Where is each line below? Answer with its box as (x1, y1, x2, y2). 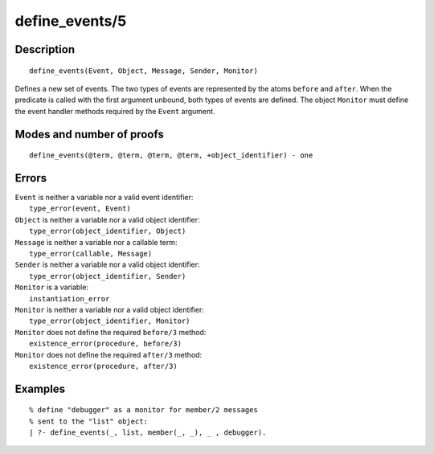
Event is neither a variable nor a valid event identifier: (14, 193, 194, 202)
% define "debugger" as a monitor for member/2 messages (29, 406, 259, 415)
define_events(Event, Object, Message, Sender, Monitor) (29, 66, 259, 76)
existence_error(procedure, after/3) (29, 362, 178, 370)
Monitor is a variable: (14, 282, 88, 292)
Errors (14, 171, 47, 185)
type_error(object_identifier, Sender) (29, 272, 186, 280)
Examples (14, 382, 66, 395)
